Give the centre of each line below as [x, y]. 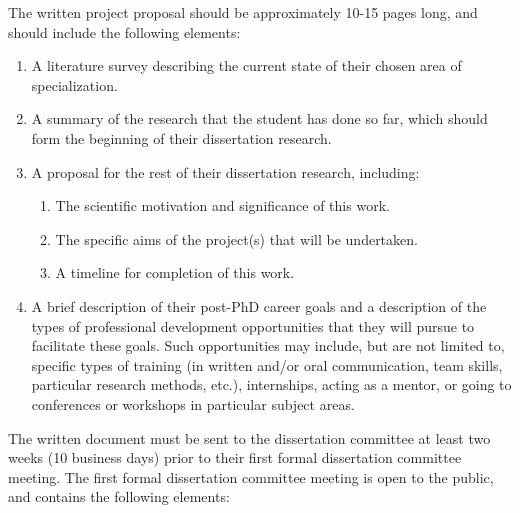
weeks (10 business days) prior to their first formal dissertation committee [235, 457]
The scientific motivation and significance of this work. [222, 205]
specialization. [74, 84]
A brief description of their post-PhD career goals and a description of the [259, 305]
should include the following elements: [124, 31]
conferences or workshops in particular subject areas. [193, 403]
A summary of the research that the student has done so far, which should [259, 118]
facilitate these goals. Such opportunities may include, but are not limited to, [268, 345]
